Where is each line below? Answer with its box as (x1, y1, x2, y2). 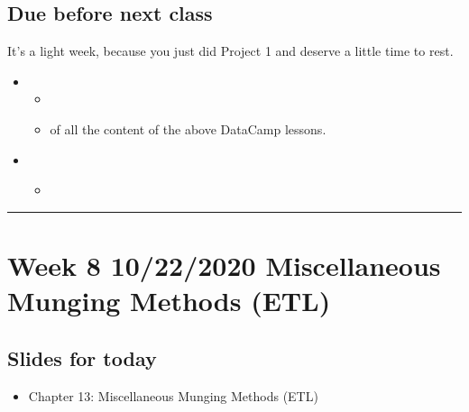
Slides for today (7, 343, 157, 371)
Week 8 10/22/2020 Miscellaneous (7, 246, 441, 283)
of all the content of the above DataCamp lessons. (50, 119, 326, 138)
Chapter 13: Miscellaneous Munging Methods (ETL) (28, 386, 318, 405)
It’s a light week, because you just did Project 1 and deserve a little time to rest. (7, 41, 454, 60)
